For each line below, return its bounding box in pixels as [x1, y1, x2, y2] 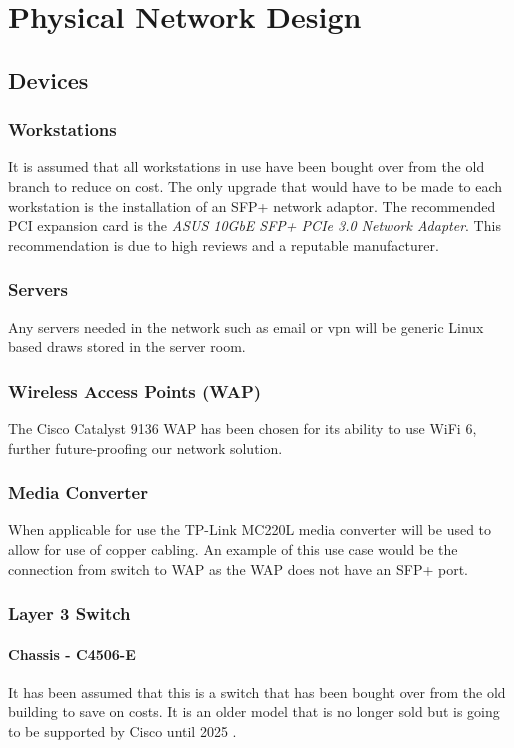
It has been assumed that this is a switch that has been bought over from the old [8, 681, 506, 702]
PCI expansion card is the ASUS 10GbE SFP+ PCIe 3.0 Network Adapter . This [8, 215, 501, 236]
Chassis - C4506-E [8, 643, 136, 664]
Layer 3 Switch [8, 601, 131, 626]
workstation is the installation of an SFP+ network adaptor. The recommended [8, 195, 496, 216]
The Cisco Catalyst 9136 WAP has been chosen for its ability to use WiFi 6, [8, 417, 477, 438]
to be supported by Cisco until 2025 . [8, 720, 237, 741]
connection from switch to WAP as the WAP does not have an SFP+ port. [8, 558, 468, 579]
